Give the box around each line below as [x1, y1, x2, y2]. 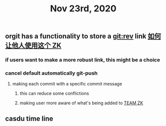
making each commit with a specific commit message [12, 81, 122, 87]
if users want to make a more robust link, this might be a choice [5, 56, 160, 63]
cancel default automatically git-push [5, 70, 98, 77]
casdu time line [5, 114, 54, 123]
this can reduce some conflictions [19, 90, 89, 96]
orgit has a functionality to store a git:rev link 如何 [5, 32, 161, 41]
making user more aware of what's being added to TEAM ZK [19, 100, 144, 106]
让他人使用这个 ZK [5, 42, 62, 50]
